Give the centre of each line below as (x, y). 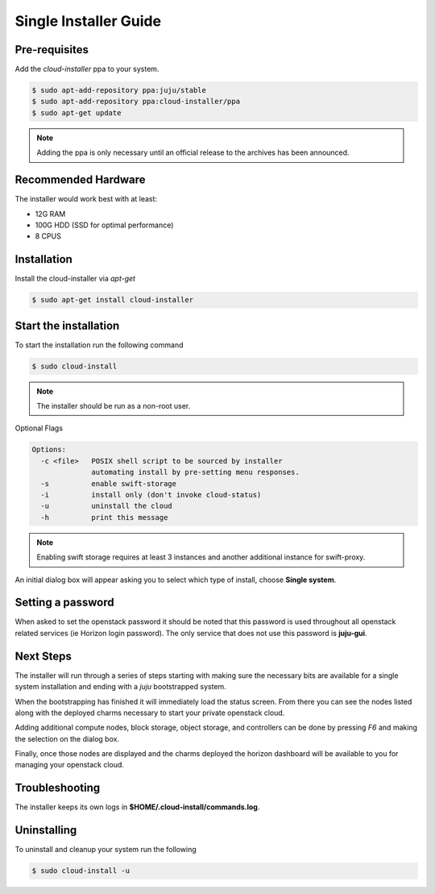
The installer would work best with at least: (86, 199)
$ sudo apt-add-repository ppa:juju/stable (119, 90)
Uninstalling (46, 830)
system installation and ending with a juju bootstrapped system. (121, 687)
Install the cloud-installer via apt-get (75, 279)
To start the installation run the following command (99, 345)
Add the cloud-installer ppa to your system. (87, 69)
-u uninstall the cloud (106, 506)
